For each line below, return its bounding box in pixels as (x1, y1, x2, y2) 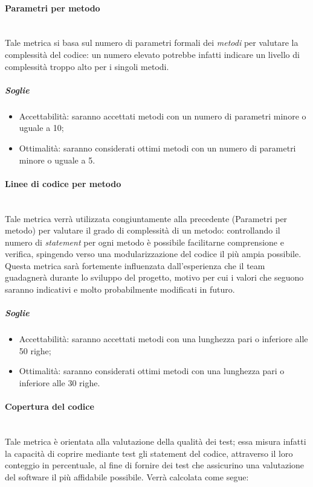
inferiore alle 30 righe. (19, 377, 100, 389)
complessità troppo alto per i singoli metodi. (5, 60, 169, 72)
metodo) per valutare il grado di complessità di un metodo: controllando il (5, 224, 280, 237)
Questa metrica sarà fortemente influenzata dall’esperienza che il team (5, 259, 265, 272)
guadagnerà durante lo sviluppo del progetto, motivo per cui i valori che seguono (5, 271, 304, 284)
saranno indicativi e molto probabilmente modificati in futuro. (5, 283, 235, 296)
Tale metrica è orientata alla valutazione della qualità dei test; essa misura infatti (5, 434, 306, 447)
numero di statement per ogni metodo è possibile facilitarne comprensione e (5, 235, 284, 248)
